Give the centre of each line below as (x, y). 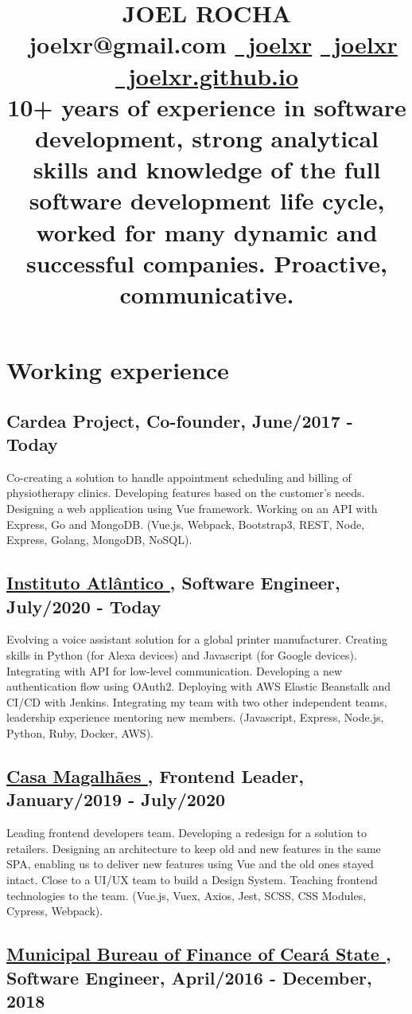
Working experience (118, 370)
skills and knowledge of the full (207, 169)
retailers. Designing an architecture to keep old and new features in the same (194, 848)
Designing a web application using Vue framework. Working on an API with (192, 509)
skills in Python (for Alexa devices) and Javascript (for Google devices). (182, 655)
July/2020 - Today (84, 606)
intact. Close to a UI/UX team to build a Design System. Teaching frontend (192, 879)
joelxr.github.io (214, 75)
